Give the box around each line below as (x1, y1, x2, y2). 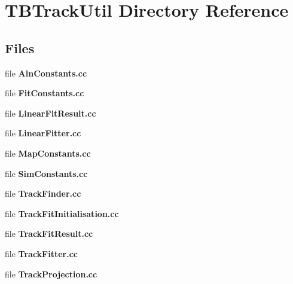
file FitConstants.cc (5, 87, 84, 99)
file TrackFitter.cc (5, 247, 78, 259)
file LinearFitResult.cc (5, 106, 96, 119)
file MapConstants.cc (5, 146, 91, 159)
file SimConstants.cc (5, 167, 88, 179)
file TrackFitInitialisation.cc (5, 207, 119, 219)
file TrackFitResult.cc (5, 227, 93, 240)
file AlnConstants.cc (5, 66, 87, 79)
